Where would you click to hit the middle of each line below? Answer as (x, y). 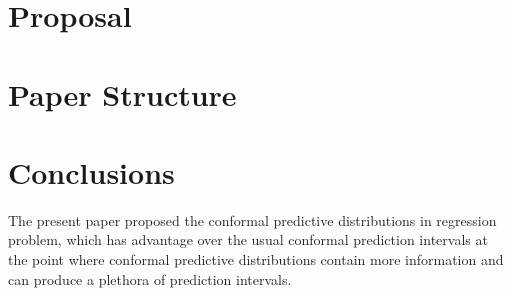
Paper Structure (122, 93)
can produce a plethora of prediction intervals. (150, 278)
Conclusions (91, 171)
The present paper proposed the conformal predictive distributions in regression (252, 219)
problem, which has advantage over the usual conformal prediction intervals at (248, 239)
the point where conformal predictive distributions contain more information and (256, 259)
